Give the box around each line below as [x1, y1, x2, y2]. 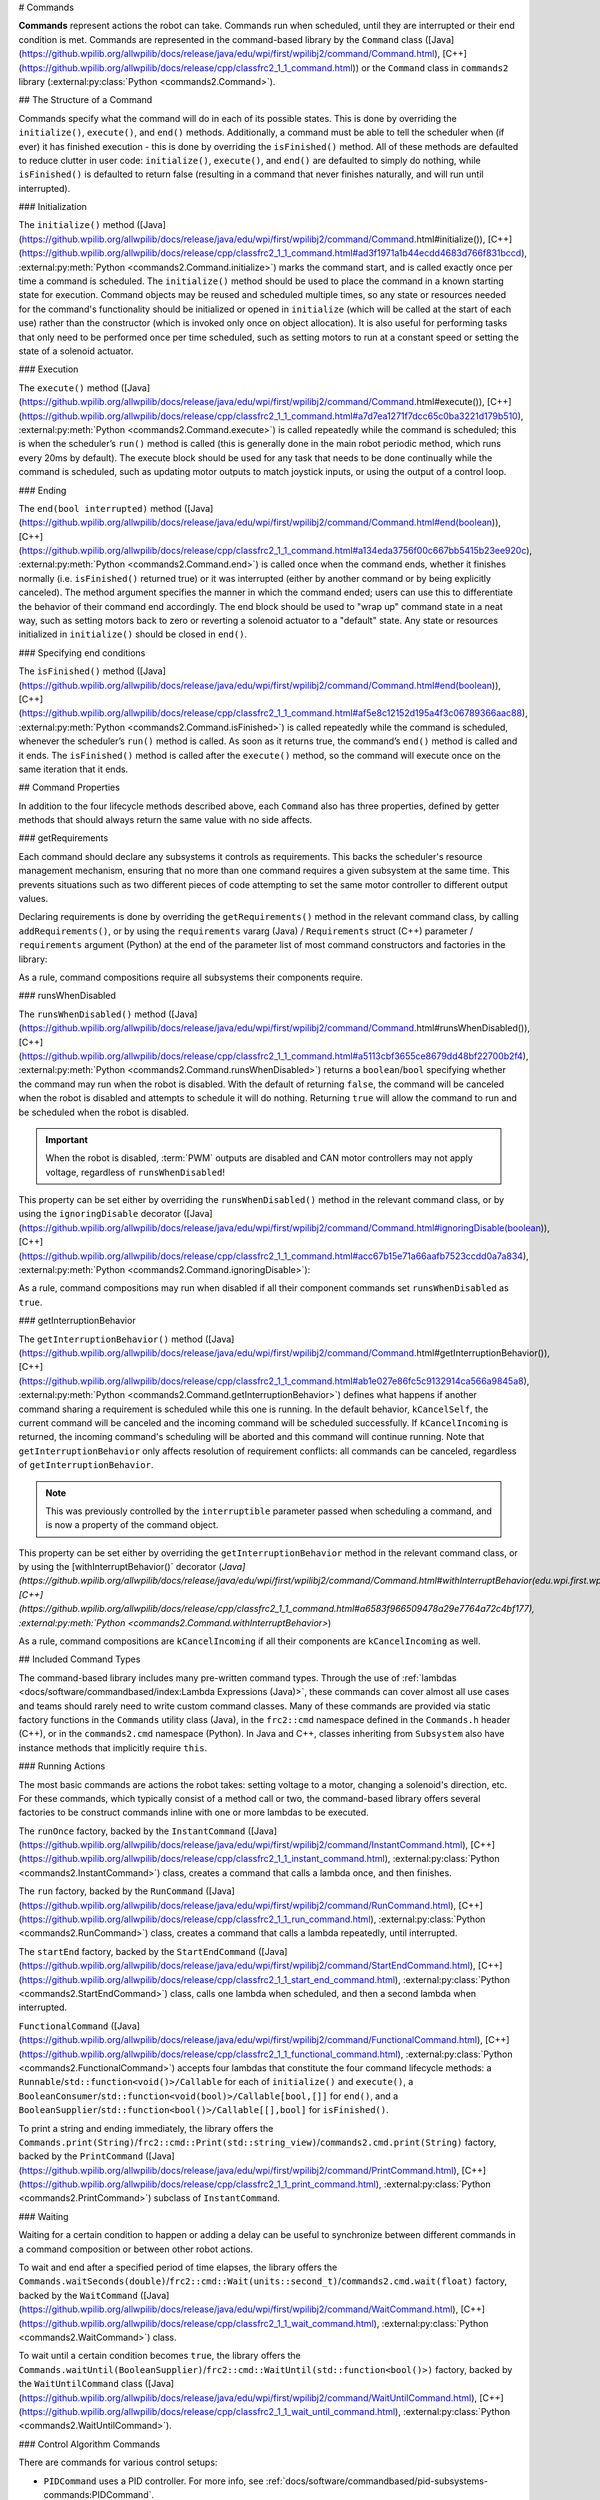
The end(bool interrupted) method [18, 502, 182, 514]
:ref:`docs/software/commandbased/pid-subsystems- [265, 2475, 489, 2487]
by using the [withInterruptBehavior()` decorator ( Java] [18, 1561, 246, 1573]
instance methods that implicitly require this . [18, 1741, 208, 1754]
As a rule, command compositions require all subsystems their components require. [18, 971, 364, 983]
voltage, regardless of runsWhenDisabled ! [45, 1166, 225, 1178]
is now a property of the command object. [45, 1519, 219, 1531]
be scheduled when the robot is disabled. [18, 1106, 190, 1118]
